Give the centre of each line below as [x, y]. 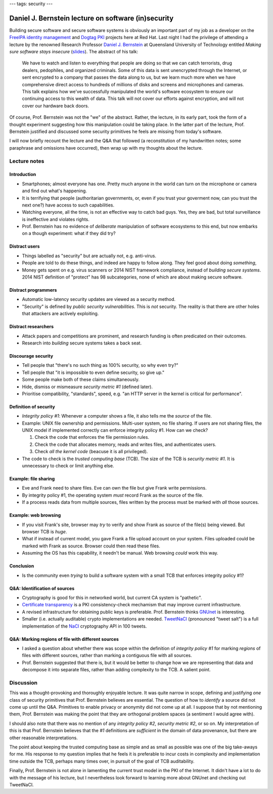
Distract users [25, 247]
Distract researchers [32, 327]
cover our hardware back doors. [56, 106]
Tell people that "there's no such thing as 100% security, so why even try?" [100, 365]
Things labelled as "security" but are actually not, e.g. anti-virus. [89, 256]
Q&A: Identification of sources [42, 588]
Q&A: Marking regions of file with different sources [64, 639]
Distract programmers [33, 290]
